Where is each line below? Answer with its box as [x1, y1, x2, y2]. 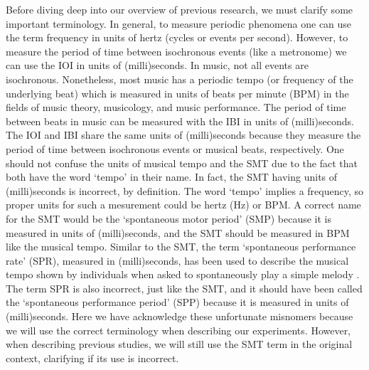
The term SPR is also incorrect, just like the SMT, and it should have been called [6, 280, 363, 295]
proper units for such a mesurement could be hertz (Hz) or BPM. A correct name [6, 197, 361, 212]
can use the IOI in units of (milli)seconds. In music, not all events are [6, 58, 309, 73]
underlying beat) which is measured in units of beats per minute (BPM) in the [6, 85, 349, 100]
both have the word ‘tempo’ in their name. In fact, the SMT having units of [6, 169, 338, 184]
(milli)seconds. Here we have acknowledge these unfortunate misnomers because [6, 309, 353, 324]
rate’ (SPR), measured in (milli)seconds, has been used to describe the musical [6, 253, 349, 268]
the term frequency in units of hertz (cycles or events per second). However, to [6, 30, 348, 45]
